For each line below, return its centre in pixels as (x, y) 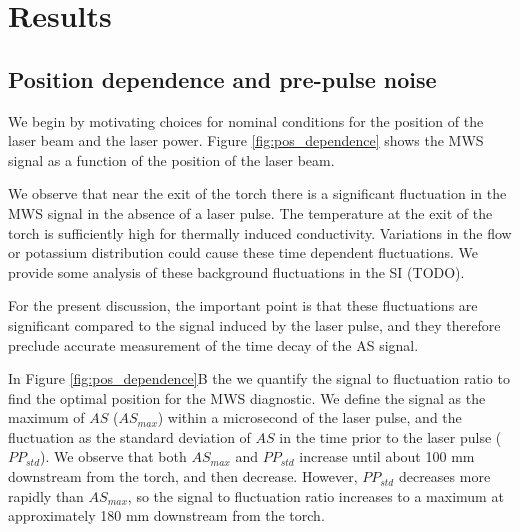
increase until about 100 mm (387, 456)
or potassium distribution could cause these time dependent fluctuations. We (243, 252)
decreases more (444, 476)
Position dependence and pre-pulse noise (222, 78)
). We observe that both (113, 456)
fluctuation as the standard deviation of (129, 436)
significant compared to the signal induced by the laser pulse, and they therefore (254, 324)
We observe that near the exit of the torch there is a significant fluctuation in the (257, 193)
